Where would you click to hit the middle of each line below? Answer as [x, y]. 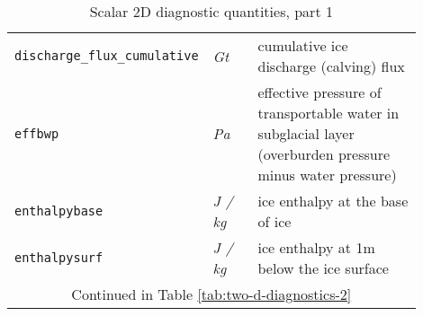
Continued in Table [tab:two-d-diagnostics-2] [211, 294]
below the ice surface [323, 268]
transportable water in [328, 113]
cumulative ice [303, 45]
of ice [274, 221]
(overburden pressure [324, 154]
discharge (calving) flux [331, 66]
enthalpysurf [59, 258]
